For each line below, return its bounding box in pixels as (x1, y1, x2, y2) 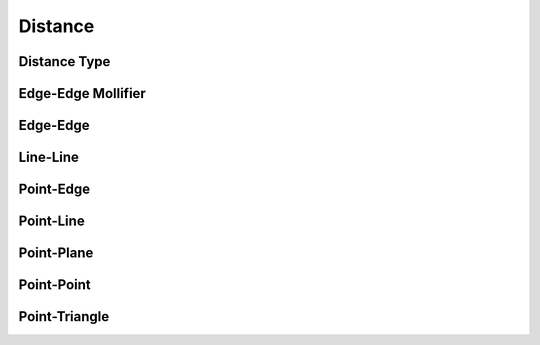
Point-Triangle (18, 308, 110, 325)
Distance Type (18, 53, 111, 70)
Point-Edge (18, 181, 91, 198)
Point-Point (18, 276, 92, 294)
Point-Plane (18, 245, 94, 262)
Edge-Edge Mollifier (18, 85, 147, 102)
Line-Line (18, 149, 80, 166)
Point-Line (18, 213, 85, 230)
